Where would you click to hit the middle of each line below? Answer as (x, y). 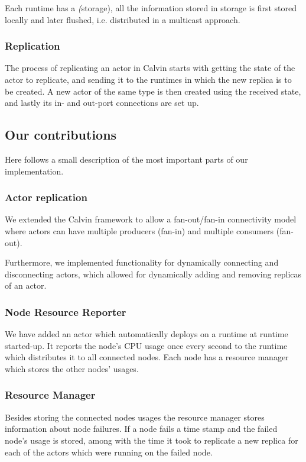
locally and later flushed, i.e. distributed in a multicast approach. (123, 19)
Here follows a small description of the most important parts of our (126, 159)
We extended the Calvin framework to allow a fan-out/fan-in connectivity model (151, 219)
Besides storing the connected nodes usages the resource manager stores (135, 417)
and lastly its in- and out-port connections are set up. (102, 103)
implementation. (34, 171)
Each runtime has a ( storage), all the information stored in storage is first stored (151, 8)
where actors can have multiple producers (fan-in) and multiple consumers (139, 230)
